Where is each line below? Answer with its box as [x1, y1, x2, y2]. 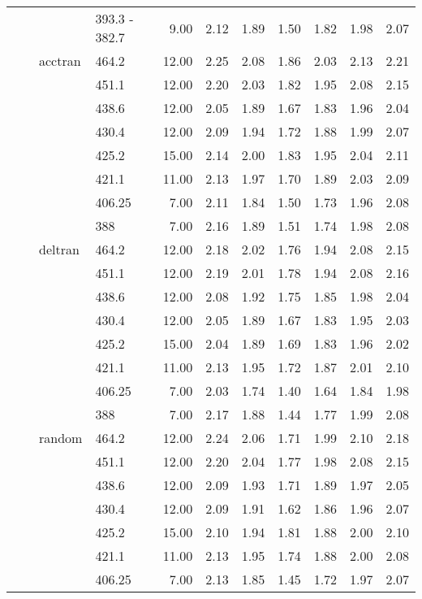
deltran [39, 240, 80, 258]
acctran [39, 51, 81, 70]
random [39, 428, 83, 447]
